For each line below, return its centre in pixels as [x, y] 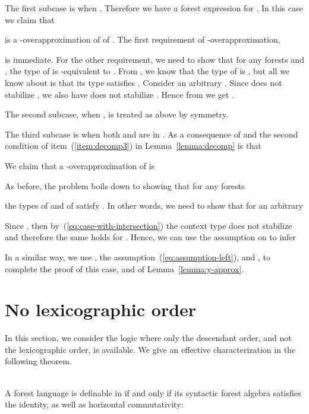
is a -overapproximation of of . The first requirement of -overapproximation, [143, 39]
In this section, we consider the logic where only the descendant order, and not [148, 338]
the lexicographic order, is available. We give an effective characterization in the [150, 349]
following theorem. [38, 361]
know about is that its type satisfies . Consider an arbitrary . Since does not [144, 82]
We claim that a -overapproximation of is [80, 165]
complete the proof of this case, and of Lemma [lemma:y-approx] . [124, 268]
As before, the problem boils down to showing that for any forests [125, 185]
